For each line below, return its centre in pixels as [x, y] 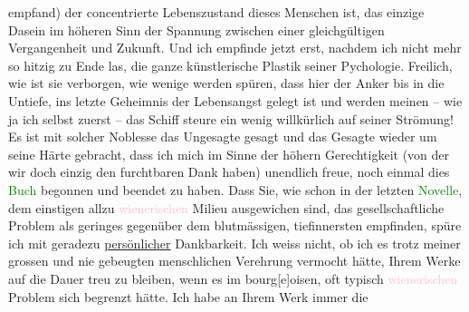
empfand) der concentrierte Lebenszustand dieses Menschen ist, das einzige [216, 12]
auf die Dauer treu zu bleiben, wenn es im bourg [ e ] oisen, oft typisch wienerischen [233, 278]
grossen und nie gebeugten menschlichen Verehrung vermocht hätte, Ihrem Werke [234, 261]
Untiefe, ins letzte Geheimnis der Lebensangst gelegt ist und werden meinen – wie [235, 100]
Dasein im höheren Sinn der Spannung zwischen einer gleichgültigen [196, 29]
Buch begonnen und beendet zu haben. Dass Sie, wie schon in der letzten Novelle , [235, 189]
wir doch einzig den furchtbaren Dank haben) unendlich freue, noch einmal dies [229, 172]
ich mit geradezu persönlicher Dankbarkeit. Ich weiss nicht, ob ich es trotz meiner [234, 243]
